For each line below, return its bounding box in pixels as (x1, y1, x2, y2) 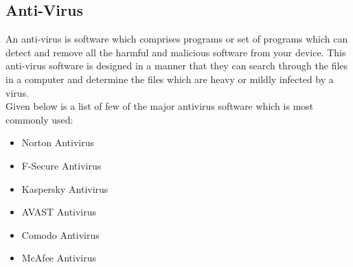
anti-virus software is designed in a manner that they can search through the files (5, 58, 348, 73)
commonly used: (5, 112, 73, 126)
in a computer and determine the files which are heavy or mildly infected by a (5, 71, 334, 86)
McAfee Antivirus (21, 251, 97, 265)
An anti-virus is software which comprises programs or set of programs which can (5, 32, 348, 46)
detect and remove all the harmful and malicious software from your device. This (5, 45, 346, 59)
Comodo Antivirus (21, 227, 100, 242)
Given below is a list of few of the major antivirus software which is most (5, 99, 314, 113)
